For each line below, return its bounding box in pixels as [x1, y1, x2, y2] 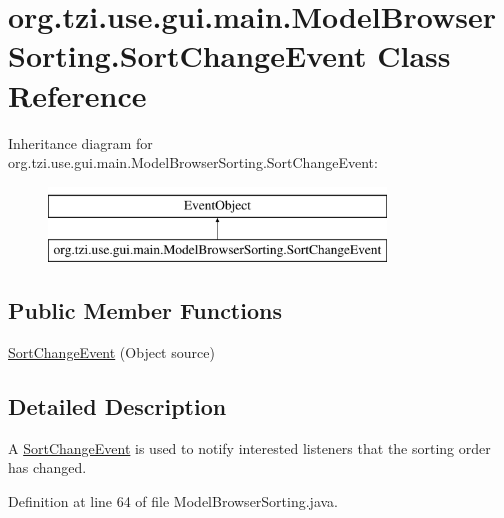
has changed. [8, 457, 87, 478]
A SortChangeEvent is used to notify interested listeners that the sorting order [8, 437, 491, 458]
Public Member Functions [8, 295, 282, 326]
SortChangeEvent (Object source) [8, 342, 215, 363]
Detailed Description [8, 391, 227, 422]
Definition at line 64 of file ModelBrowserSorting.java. [8, 491, 339, 512]
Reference [8, 74, 147, 115]
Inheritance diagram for [8, 132, 153, 153]
